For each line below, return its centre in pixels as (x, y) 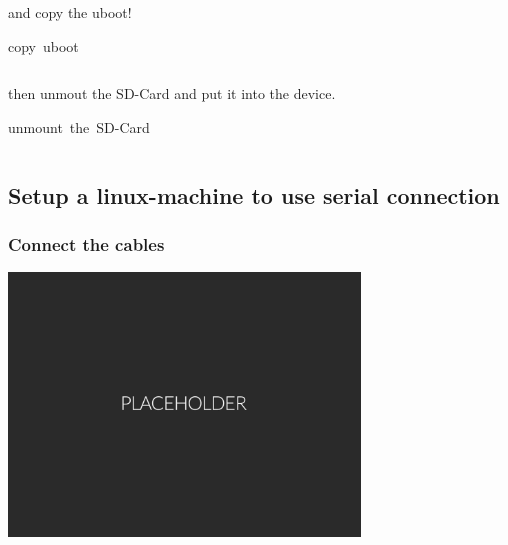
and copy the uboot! (70, 12)
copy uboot (43, 45)
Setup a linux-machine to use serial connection (254, 194)
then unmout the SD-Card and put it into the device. (172, 93)
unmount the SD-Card (79, 126)
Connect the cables (86, 244)
